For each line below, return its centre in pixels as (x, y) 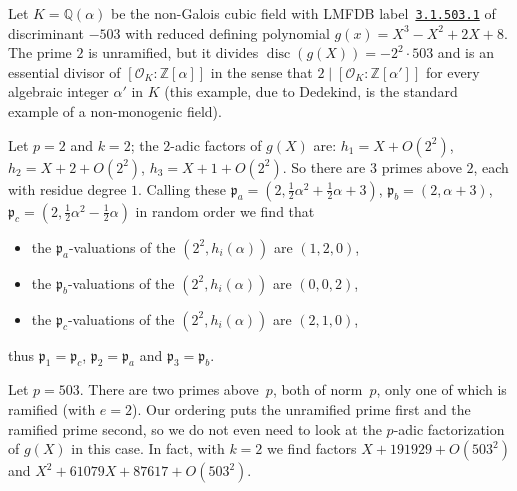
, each (491, 166)
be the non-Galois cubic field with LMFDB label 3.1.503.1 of (303, 13)
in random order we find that (225, 210)
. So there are (324, 166)
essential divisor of (64, 71)
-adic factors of (216, 144)
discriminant (46, 32)
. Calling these (182, 188)
